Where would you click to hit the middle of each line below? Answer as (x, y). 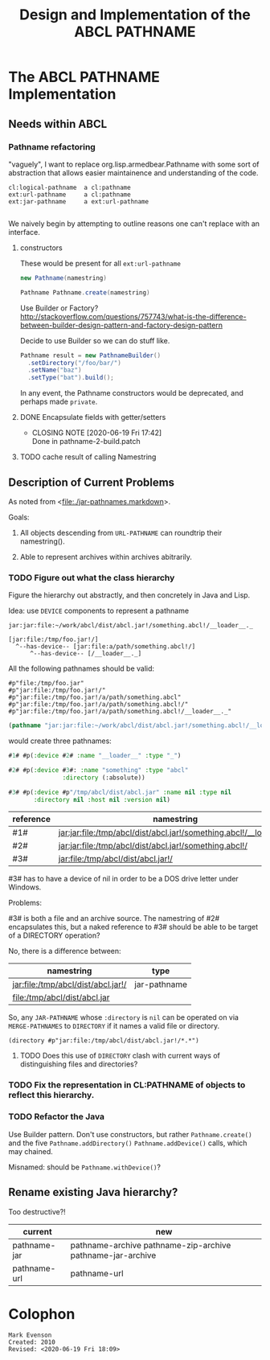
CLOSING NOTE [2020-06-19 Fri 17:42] (97, 433)
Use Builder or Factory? (59, 308)
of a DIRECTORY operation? (54, 935)
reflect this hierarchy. (51, 1095)
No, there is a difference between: (65, 951)
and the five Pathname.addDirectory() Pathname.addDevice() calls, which (128, 1143)
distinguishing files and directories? (79, 1064)
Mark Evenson (30, 1335)
